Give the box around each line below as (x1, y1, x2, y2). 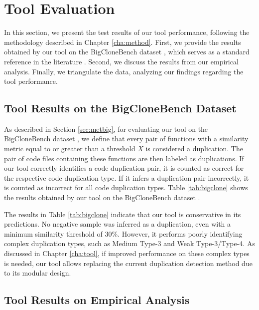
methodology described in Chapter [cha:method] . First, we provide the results (4, 36, 241, 47)
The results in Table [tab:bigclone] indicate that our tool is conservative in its (4, 209, 241, 219)
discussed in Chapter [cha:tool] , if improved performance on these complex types (4, 248, 250, 259)
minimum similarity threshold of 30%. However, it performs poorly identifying (4, 228, 243, 239)
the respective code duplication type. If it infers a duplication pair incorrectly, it (4, 172, 249, 183)
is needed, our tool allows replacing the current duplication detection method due (4, 258, 253, 268)
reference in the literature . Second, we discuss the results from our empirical (4, 56, 239, 66)
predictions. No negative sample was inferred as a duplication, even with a (4, 219, 231, 229)
